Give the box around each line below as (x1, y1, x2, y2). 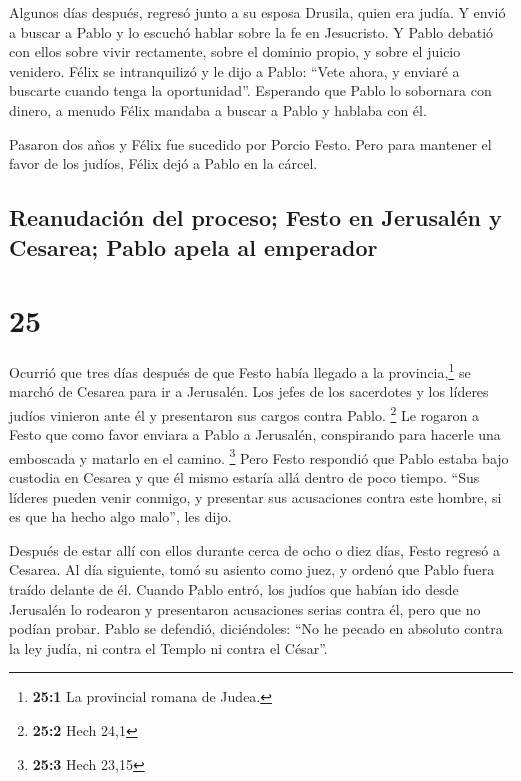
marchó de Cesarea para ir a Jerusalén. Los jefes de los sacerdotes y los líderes (9, 381, 489, 402)
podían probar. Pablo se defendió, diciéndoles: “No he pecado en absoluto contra (9, 618, 503, 639)
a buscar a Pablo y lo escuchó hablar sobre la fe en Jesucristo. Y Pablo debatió (9, 21, 494, 42)
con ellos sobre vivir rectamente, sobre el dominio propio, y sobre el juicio (9, 41, 461, 62)
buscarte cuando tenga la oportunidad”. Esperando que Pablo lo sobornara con (9, 80, 492, 101)
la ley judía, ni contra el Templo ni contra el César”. (9, 637, 328, 658)
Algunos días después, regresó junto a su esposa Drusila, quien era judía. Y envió (9, 2, 506, 22)
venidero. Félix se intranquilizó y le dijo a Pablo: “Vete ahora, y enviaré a (9, 60, 460, 81)
